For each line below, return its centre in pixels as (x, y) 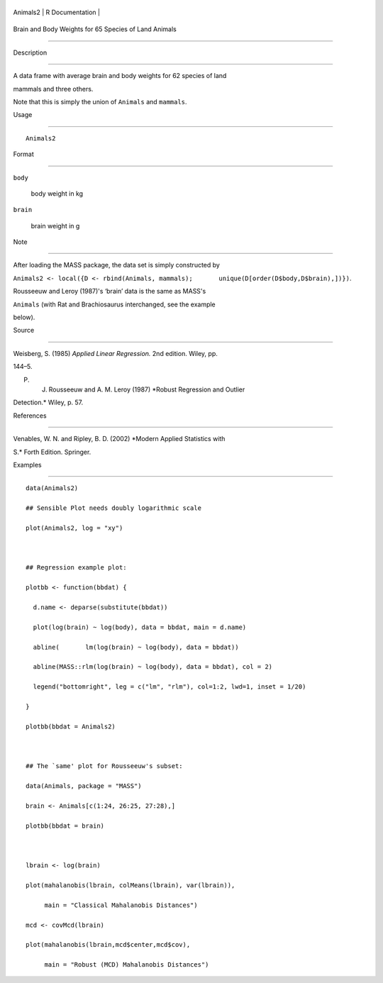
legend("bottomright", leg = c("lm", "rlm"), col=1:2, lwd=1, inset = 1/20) (170, 687)
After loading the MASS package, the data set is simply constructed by (116, 265)
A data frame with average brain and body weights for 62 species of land (120, 76)
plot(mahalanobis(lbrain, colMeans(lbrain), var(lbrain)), (131, 885)
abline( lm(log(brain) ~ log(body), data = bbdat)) (136, 647)
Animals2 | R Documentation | (57, 12)
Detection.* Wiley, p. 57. (48, 402)
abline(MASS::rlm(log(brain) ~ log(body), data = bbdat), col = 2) (153, 667)
